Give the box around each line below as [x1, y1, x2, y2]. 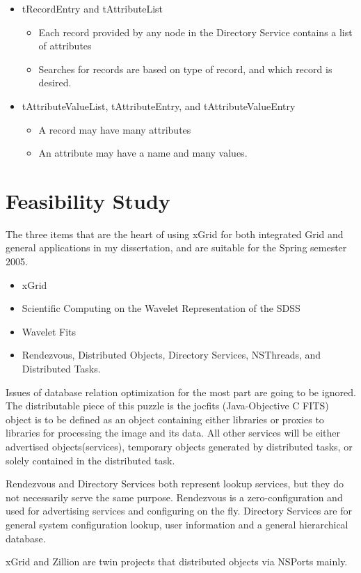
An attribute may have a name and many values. [38, 146, 248, 160]
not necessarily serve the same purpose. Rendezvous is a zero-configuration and [6, 489, 343, 504]
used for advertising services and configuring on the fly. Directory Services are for [6, 503, 352, 518]
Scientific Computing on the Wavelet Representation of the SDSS [22, 301, 300, 315]
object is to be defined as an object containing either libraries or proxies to [6, 411, 324, 426]
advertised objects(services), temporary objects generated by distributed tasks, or [6, 439, 353, 453]
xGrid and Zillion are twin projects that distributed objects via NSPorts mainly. [6, 554, 348, 569]
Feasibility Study [6, 186, 170, 214]
